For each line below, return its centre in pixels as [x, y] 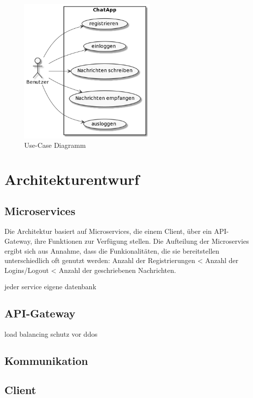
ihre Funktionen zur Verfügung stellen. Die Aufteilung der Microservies [142, 241]
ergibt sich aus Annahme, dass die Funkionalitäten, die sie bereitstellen [112, 250]
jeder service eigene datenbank [51, 287]
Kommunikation [46, 361]
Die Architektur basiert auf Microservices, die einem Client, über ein [108, 231]
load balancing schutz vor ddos [51, 334]
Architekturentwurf [72, 179]
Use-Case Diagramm [55, 145]
